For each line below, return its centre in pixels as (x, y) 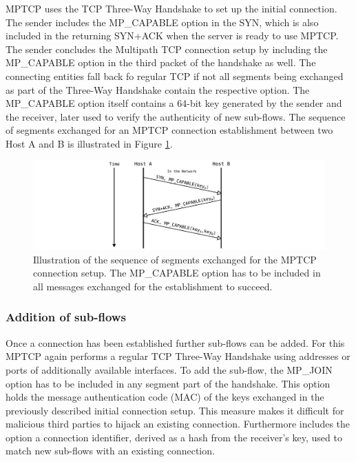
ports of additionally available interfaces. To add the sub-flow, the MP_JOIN (169, 369)
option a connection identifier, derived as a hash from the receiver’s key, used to (174, 437)
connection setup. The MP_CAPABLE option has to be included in (177, 273)
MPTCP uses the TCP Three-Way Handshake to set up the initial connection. (171, 8)
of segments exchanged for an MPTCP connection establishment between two (169, 130)
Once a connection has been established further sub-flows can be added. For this (175, 342)
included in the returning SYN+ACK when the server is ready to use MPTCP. (172, 36)
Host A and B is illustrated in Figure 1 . (89, 143)
